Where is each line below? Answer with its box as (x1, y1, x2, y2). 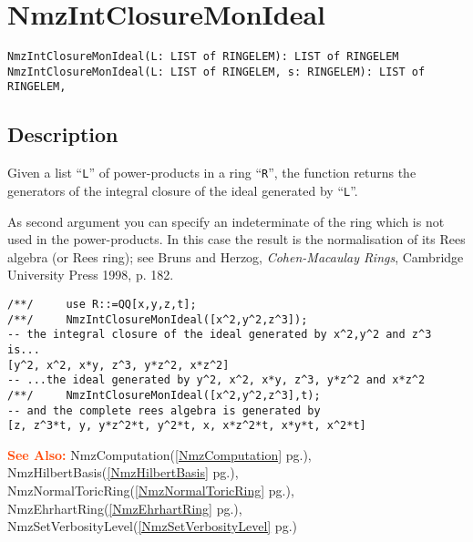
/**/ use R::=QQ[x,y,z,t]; (7, 297, 197, 311)
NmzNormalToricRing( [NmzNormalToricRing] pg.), (7, 481, 294, 500)
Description (7, 120, 118, 148)
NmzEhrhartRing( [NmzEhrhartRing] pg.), (7, 498, 242, 517)
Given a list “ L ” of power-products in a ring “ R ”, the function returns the (7, 163, 416, 182)
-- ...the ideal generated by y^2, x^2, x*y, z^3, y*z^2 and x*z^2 (7, 373, 426, 387)
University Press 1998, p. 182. (7, 265, 174, 284)
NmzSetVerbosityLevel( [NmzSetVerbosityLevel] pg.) (7, 516, 297, 536)
